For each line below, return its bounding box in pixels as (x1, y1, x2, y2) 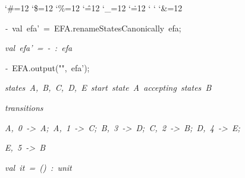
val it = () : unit (5, 161, 72, 173)
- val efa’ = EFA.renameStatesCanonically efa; (5, 21, 181, 34)
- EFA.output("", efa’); (5, 61, 90, 74)
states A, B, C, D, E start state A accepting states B (5, 81, 212, 94)
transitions (5, 101, 43, 113)
